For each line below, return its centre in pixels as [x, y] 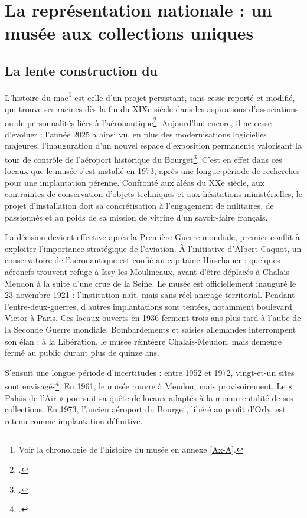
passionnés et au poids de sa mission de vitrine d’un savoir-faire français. [136, 217]
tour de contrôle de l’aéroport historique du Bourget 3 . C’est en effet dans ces [143, 158]
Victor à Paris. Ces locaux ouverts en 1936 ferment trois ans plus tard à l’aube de [153, 318]
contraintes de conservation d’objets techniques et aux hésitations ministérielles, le [153, 194]
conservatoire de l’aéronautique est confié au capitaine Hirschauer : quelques [143, 260]
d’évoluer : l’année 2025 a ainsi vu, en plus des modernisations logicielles [136, 134]
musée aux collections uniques [129, 33]
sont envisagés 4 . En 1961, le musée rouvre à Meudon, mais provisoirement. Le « [149, 385]
